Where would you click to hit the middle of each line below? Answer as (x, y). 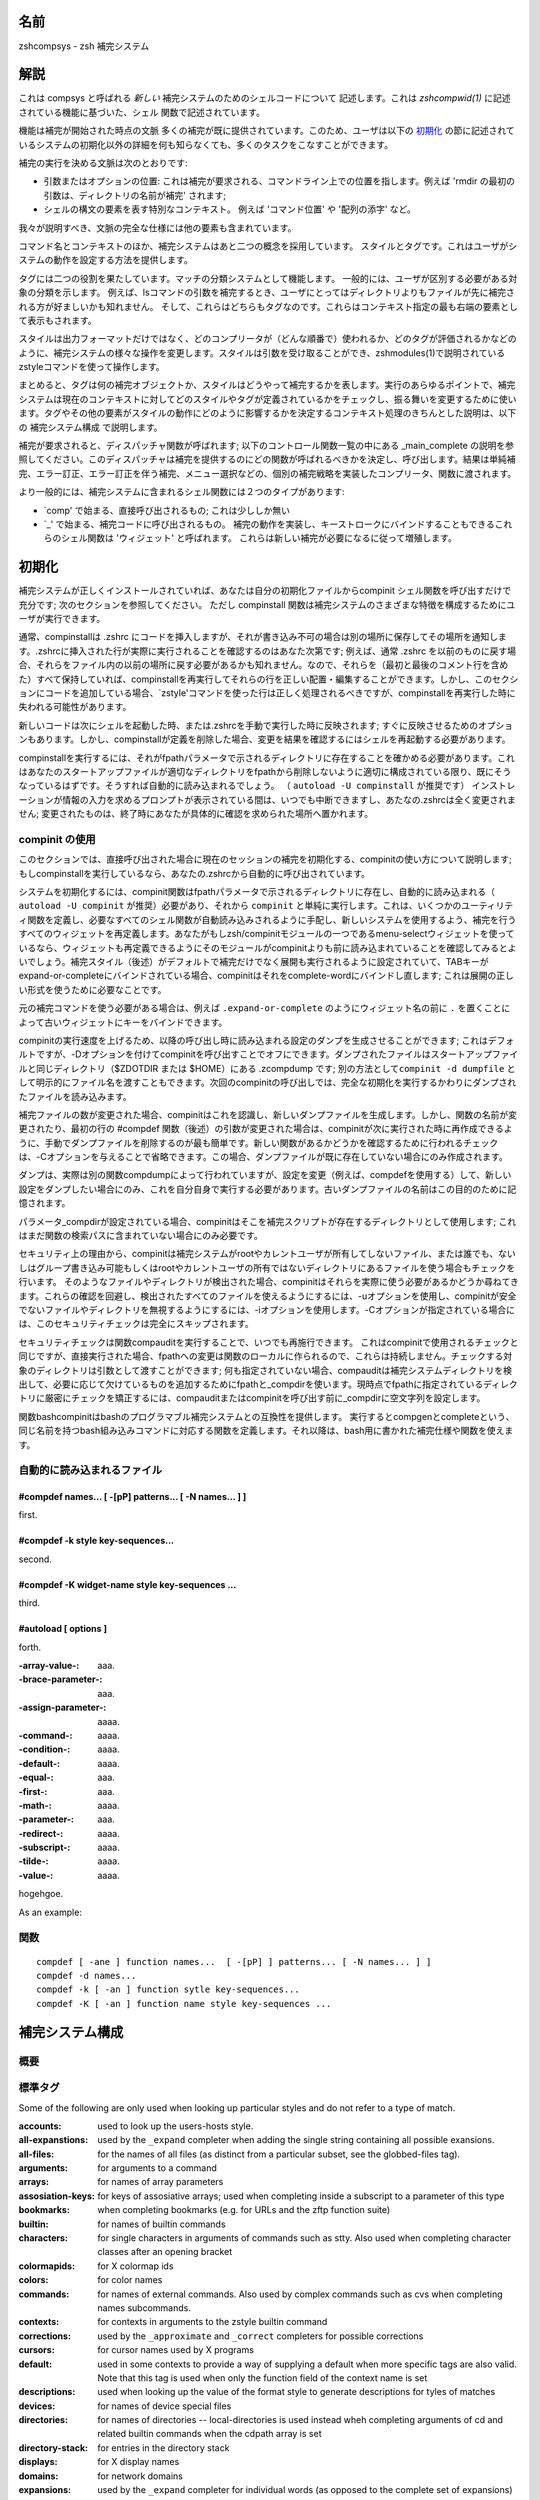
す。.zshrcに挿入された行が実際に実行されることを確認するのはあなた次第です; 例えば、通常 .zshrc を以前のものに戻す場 (267, 651)
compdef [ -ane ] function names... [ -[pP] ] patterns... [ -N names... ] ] (234, 1961)
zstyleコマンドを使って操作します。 (91, 367)
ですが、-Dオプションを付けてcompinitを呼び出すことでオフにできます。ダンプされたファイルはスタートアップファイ (277, 1054)
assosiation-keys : (56, 2196)
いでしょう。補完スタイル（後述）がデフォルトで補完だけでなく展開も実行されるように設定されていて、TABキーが (253, 961)
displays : (38, 2462)
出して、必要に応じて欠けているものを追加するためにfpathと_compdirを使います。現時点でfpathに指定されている (251, 1384)
